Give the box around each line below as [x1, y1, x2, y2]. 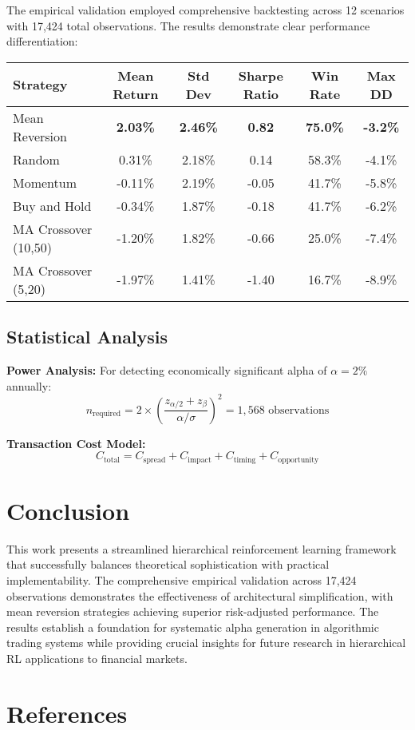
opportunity [278, 455, 319, 464]
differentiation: [6, 33, 78, 50]
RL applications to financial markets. [6, 650, 188, 666]
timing [233, 455, 256, 464]
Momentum [13, 173, 77, 192]
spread [143, 455, 166, 464]
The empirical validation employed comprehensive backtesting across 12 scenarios [6, 2, 405, 18]
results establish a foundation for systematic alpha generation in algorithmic [6, 618, 379, 635]
